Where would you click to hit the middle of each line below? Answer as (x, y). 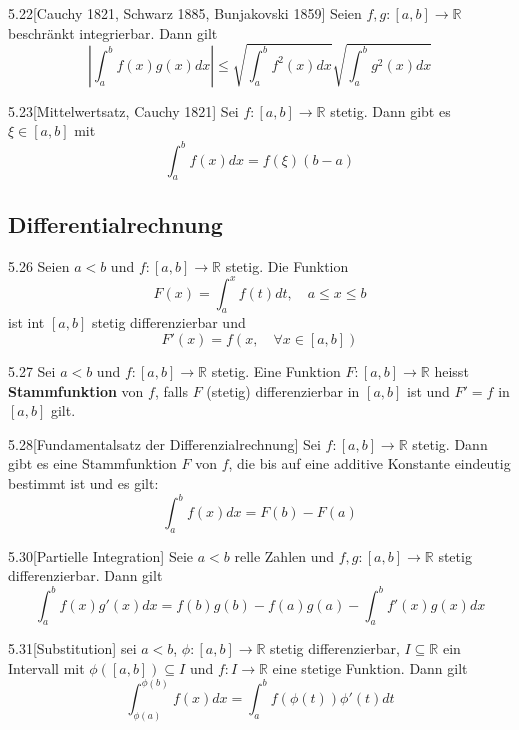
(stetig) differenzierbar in (283, 390)
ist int (26, 322)
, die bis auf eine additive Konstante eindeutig (369, 463)
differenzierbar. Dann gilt (85, 575)
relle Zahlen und (284, 555)
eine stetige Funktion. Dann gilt (370, 667)
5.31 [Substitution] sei (72, 648)
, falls (171, 390)
